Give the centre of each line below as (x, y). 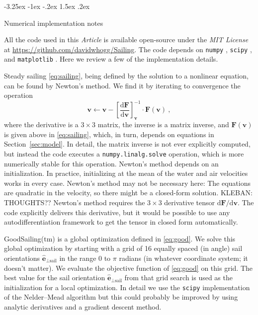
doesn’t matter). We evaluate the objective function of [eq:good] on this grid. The (128, 268)
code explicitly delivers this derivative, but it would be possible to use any (117, 212)
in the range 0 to (85, 258)
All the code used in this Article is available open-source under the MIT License (126, 39)
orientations (22, 258)
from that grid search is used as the (178, 277)
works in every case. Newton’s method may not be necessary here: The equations (127, 183)
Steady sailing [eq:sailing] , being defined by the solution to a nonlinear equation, (126, 76)
